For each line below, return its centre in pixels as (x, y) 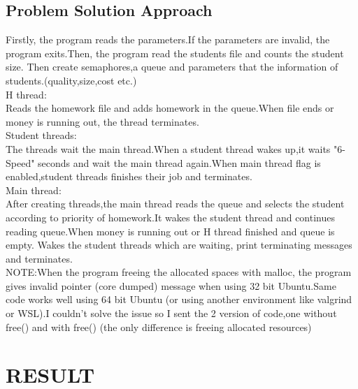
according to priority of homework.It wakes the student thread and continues (170, 217)
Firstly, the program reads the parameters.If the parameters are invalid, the (168, 39)
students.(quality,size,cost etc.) (71, 80)
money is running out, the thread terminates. (102, 121)
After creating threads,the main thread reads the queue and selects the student (175, 204)
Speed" (20, 162)
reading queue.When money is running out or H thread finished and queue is (170, 231)
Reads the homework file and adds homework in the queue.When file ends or (170, 108)
